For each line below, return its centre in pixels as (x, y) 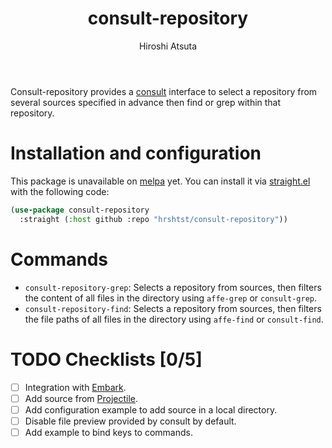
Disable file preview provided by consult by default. (130, 421)
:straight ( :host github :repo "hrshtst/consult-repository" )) (153, 219)
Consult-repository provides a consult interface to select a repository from (164, 91)
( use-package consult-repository (80, 210)
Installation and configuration (136, 153)
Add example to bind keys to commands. (108, 432)
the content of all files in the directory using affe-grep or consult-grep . (171, 298)
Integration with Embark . (75, 387)
